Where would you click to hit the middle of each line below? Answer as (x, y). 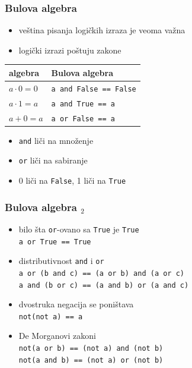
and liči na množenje (56, 140)
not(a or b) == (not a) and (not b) (91, 349)
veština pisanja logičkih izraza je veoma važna (102, 30)
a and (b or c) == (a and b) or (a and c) (104, 285)
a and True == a (83, 104)
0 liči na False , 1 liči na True (72, 180)
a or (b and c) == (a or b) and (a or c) (101, 273)
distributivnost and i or (61, 261)
